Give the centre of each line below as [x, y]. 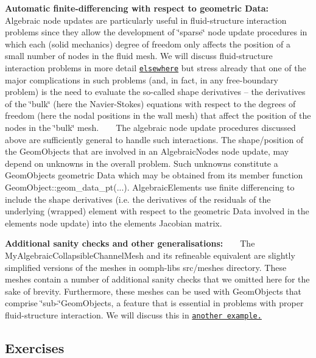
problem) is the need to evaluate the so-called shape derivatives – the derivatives [155, 92]
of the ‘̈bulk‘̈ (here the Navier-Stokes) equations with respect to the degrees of [150, 103]
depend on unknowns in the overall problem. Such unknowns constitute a [142, 163]
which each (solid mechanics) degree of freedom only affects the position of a [148, 44]
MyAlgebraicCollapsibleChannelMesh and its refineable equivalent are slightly [150, 255]
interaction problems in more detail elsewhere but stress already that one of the [156, 67]
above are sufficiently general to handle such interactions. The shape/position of [154, 139]
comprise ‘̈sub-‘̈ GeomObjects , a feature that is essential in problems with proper [154, 303]
